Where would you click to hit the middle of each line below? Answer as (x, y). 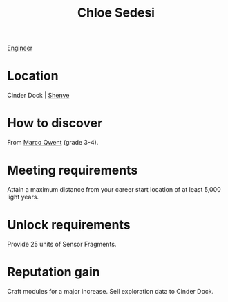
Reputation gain (54, 272)
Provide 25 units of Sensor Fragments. (62, 244)
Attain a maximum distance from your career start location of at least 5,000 (114, 189)
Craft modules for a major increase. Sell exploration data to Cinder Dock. (111, 291)
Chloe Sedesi (116, 13)
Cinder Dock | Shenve (38, 96)
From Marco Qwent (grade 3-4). (53, 143)
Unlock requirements (69, 225)
